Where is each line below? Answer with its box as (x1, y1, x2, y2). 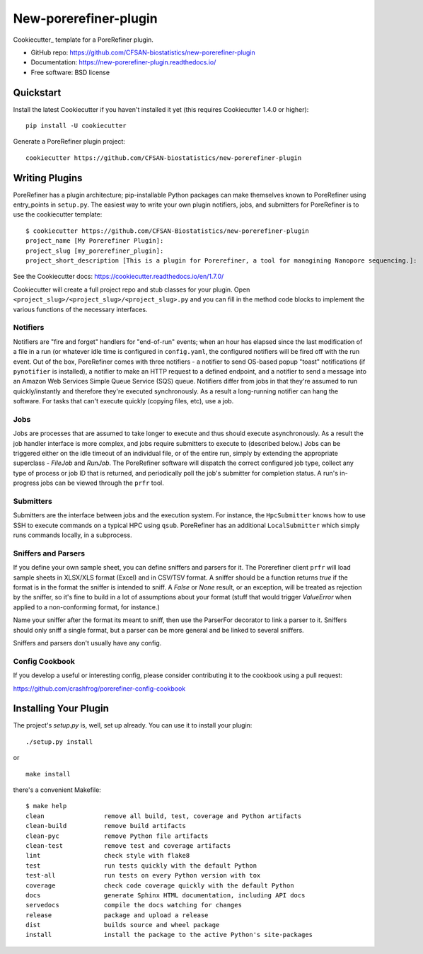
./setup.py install (25, 737, 93, 746)
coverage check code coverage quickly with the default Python (25, 881, 294, 890)
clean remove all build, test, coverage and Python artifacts (25, 812, 302, 820)
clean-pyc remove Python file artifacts (25, 832, 209, 840)
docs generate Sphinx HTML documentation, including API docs (25, 891, 306, 899)
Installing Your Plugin (13, 703, 110, 715)
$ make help (25, 802, 67, 810)
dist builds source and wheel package (25, 921, 220, 929)
